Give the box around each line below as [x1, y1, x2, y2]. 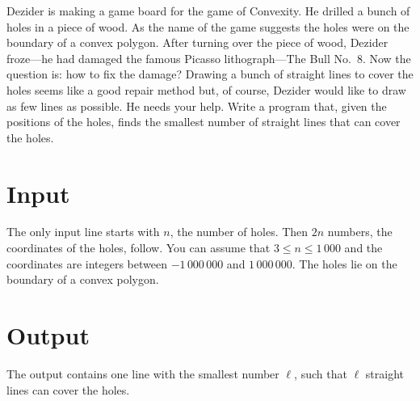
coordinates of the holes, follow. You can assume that [6, 239, 271, 256]
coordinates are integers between [6, 255, 167, 272]
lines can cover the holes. [6, 381, 130, 398]
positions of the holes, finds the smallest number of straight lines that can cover [6, 113, 401, 130]
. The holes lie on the [292, 255, 397, 272]
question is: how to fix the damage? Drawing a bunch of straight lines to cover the [6, 65, 414, 82]
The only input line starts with [6, 223, 160, 240]
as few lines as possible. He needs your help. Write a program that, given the [6, 97, 387, 114]
